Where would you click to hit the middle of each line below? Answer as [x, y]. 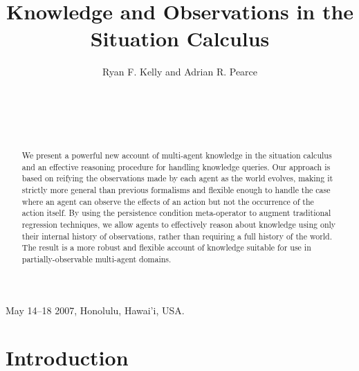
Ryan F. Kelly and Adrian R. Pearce [180, 72]
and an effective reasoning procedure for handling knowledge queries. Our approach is [176, 166]
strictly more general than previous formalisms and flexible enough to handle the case [176, 190]
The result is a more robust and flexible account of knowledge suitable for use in [166, 247]
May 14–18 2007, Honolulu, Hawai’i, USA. [95, 310]
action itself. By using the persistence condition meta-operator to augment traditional [176, 213]
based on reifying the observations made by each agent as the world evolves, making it [177, 178]
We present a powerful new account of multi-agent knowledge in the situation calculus [177, 155]
